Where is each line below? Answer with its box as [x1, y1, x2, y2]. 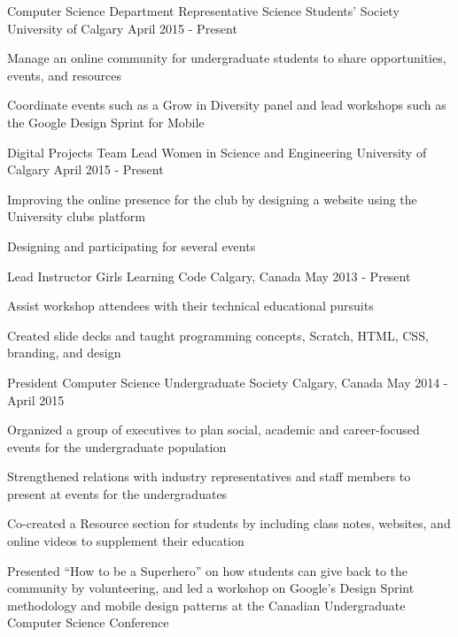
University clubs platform [7, 207, 145, 226]
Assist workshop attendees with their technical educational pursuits [7, 296, 374, 315]
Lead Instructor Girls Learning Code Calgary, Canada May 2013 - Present [7, 266, 411, 285]
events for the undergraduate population [7, 437, 227, 456]
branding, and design [7, 343, 121, 362]
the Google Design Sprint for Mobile [7, 112, 205, 131]
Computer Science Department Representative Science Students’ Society [7, 2, 400, 19]
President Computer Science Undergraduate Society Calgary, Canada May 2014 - [7, 372, 448, 391]
